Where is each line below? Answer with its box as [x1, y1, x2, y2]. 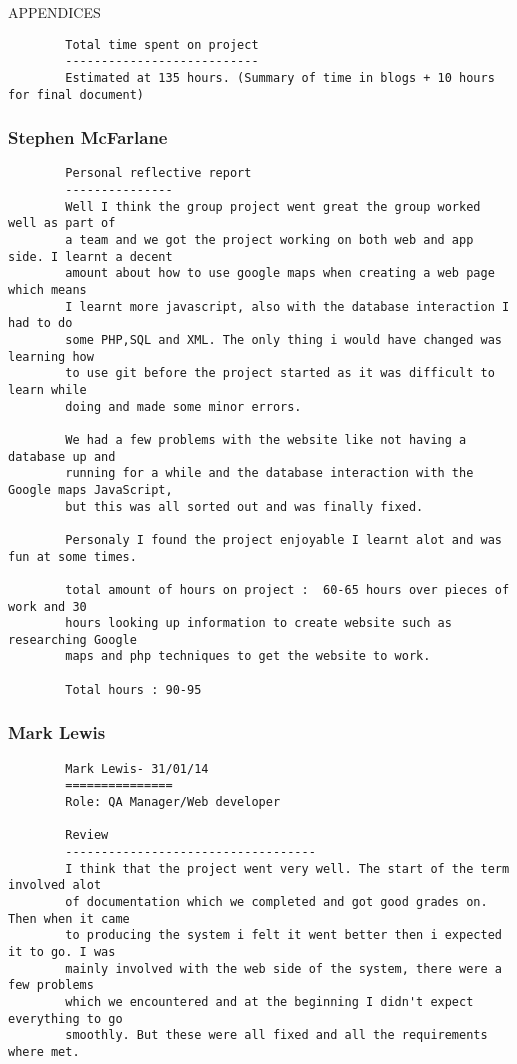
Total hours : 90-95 [65, 682, 202, 697]
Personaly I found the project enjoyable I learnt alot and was [65, 532, 502, 547]
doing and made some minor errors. [65, 399, 302, 414]
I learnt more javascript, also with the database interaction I [65, 299, 510, 314]
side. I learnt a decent [8, 249, 173, 264]
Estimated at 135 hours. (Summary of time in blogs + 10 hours [65, 70, 495, 85]
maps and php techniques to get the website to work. [65, 649, 431, 664]
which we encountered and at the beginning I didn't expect [65, 994, 474, 1009]
